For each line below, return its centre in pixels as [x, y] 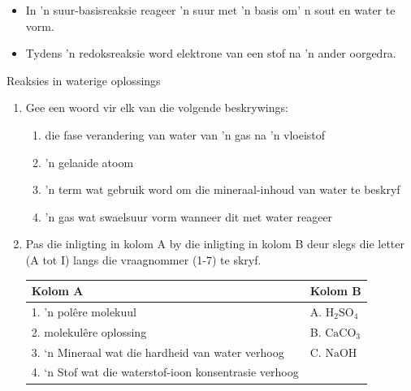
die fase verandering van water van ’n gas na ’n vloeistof [185, 134]
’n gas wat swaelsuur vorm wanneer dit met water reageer [189, 216]
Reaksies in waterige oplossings [84, 80]
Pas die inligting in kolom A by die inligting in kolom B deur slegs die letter [215, 244]
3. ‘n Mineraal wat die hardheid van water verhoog [158, 352]
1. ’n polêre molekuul [84, 311]
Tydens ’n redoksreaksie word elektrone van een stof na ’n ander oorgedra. [211, 53]
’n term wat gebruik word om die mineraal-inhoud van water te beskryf [223, 189]
